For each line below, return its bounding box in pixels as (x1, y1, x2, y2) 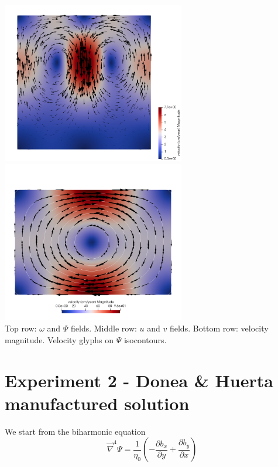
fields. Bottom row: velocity (169, 322, 269, 334)
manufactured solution (5, 391, 190, 415)
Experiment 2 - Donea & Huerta (5, 368, 273, 392)
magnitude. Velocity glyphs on (5, 333, 114, 346)
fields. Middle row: (71, 322, 137, 334)
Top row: (5, 322, 37, 334)
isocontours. (123, 333, 167, 346)
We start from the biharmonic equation (5, 425, 146, 437)
